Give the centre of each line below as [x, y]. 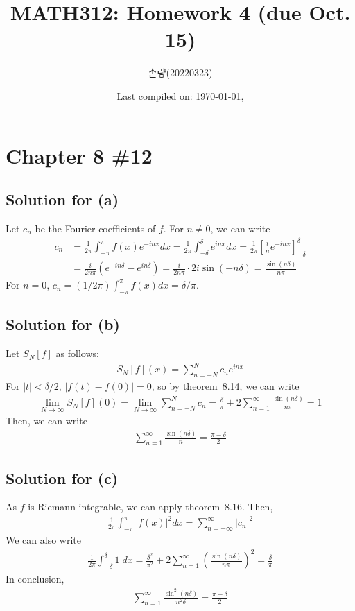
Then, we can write [46, 421]
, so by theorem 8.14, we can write [225, 386]
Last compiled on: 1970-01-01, [180, 95]
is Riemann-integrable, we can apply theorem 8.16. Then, [150, 507]
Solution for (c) [62, 477]
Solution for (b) [63, 324]
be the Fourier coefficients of [95, 228]
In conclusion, [35, 579]
